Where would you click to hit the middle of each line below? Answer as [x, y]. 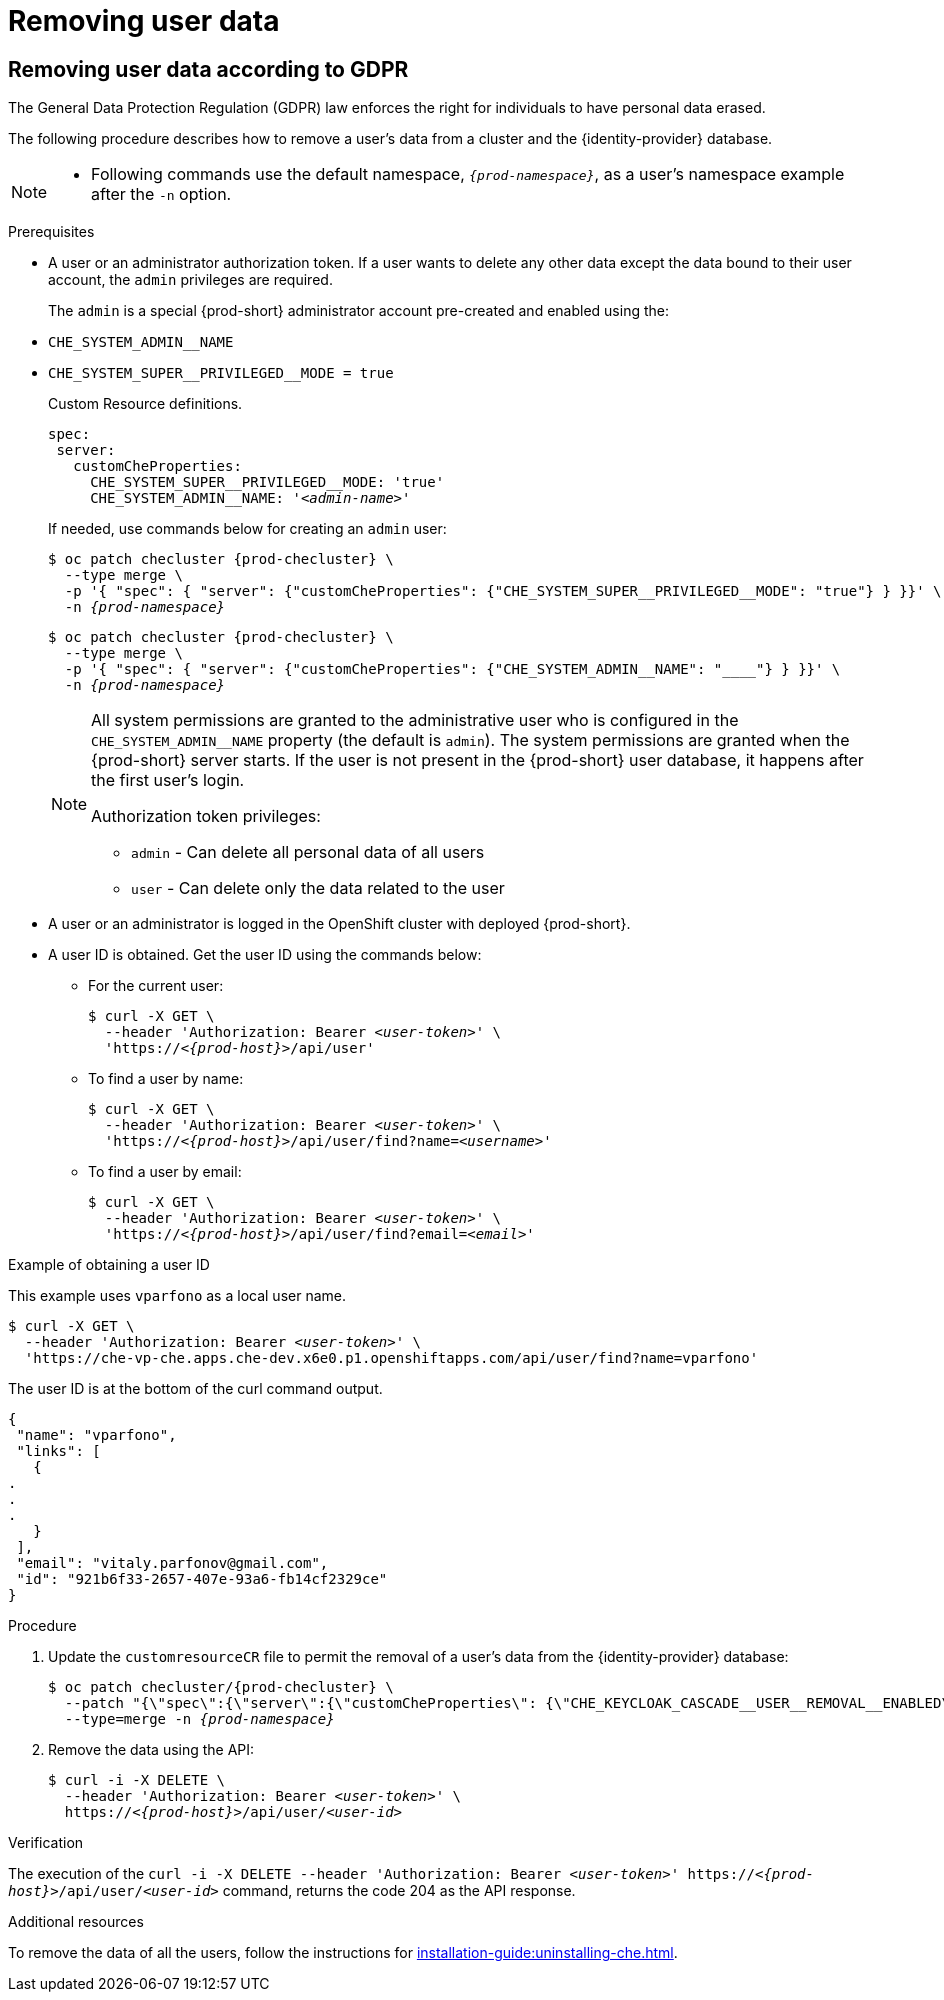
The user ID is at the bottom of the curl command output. [195, 1389]
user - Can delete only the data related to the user [318, 888]
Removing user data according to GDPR [208, 69]
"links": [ [58, 1451]
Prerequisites [51, 232]
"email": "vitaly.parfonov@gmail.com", [172, 1563]
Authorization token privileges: [206, 816]
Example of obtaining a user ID [109, 1265]
